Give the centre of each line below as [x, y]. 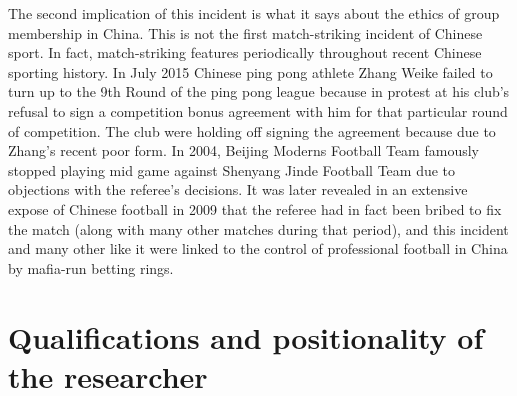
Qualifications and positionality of [246, 336]
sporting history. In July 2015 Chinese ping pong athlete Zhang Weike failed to [250, 71]
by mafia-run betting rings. [91, 267]
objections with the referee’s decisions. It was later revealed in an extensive [238, 189]
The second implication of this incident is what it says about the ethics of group [254, 13]
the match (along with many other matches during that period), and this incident [258, 228]
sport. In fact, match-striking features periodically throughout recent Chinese [245, 52]
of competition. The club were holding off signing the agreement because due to [252, 130]
